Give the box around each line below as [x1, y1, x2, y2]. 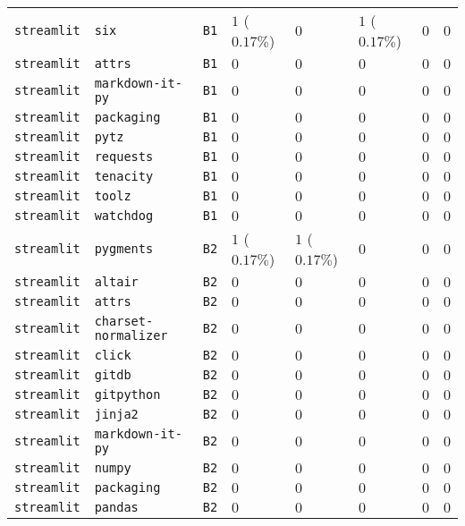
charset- [94, 314, 154, 328]
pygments [94, 242, 154, 256]
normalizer [94, 328, 168, 343]
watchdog [94, 208, 154, 223]
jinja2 [94, 407, 139, 421]
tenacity [94, 169, 154, 183]
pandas [94, 500, 139, 514]
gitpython [94, 387, 161, 402]
